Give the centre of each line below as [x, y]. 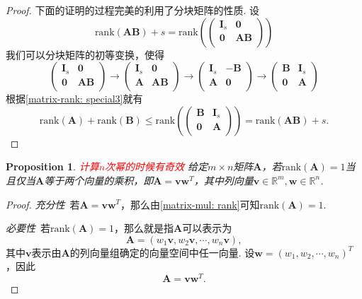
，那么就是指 [143, 228]
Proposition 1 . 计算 [52, 166]
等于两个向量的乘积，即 [99, 180]
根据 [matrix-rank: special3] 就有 [74, 99]
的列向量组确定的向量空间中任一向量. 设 [162, 252]
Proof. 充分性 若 [43, 204]
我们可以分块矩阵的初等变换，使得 [85, 54]
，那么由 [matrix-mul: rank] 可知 [190, 204]
